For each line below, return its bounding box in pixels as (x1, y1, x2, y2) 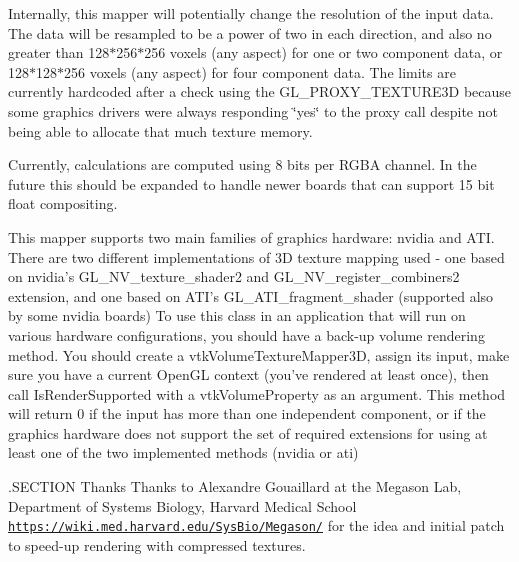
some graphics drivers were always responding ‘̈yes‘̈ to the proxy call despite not (8, 100, 498, 121)
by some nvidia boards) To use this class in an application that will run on (8, 305, 466, 326)
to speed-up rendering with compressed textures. (8, 534, 306, 555)
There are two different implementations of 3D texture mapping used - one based (8, 246, 505, 267)
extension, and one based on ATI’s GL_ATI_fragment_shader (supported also (8, 285, 494, 306)
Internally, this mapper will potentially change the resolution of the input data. (8, 3, 494, 23)
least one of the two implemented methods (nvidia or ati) (8, 442, 359, 463)
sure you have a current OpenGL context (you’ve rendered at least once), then (8, 364, 489, 385)
